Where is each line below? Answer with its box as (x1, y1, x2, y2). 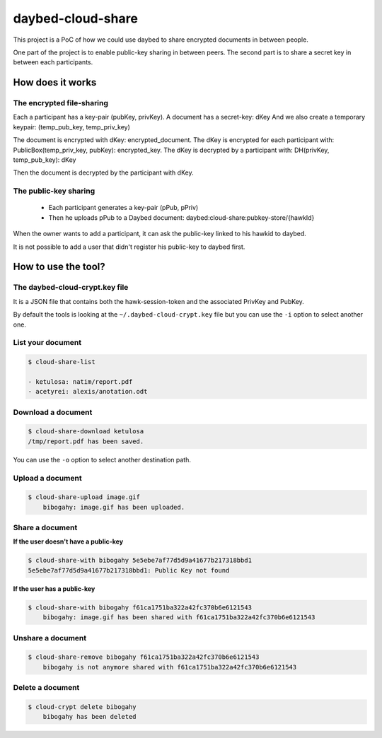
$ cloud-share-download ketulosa (28, 428, 144, 435)
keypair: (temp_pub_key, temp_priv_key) (13, 122, 131, 131)
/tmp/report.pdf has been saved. (28, 437, 144, 445)
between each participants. (13, 58, 93, 66)
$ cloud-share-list (28, 358, 95, 366)
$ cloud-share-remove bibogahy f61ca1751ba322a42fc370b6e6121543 (28, 653, 260, 661)
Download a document (13, 407, 93, 417)
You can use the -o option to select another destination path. (13, 455, 191, 464)
